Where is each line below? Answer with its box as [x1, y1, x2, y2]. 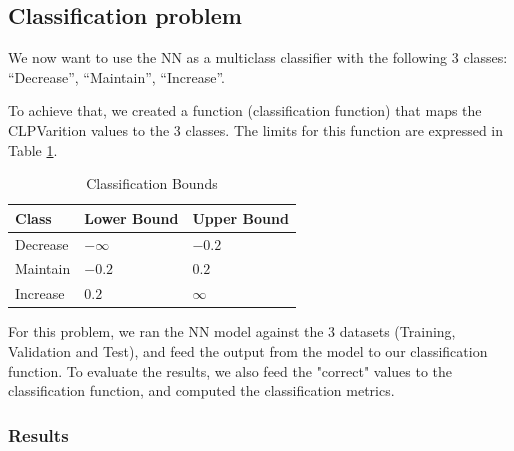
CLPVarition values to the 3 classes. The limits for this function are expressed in [8, 119, 504, 140]
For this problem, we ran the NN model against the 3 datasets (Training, [8, 321, 456, 342]
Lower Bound [84, 207, 179, 228]
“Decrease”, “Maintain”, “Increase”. [8, 66, 225, 87]
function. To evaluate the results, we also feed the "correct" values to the [8, 360, 453, 381]
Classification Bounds [86, 173, 218, 194]
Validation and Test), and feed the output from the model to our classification [8, 340, 488, 361]
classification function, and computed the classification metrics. [8, 380, 395, 401]
